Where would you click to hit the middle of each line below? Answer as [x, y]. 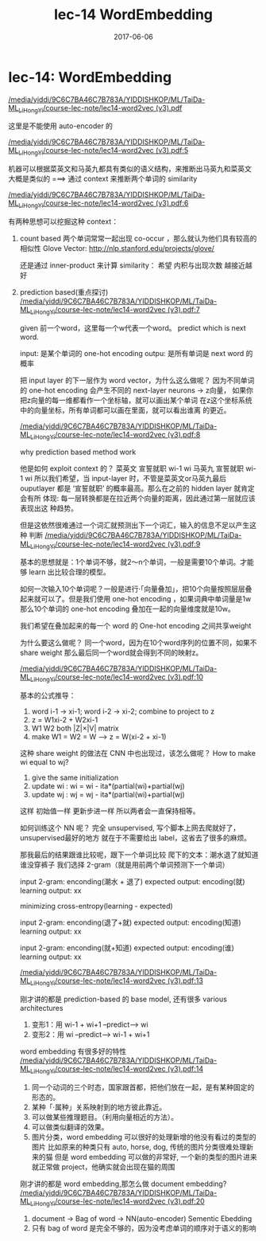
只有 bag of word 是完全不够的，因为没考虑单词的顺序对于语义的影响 [144, 1227]
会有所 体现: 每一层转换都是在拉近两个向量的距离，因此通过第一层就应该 [137, 498]
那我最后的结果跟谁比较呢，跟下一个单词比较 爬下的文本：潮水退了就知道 [139, 855]
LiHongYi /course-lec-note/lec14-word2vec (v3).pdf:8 [116, 435]
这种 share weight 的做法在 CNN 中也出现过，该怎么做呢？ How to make [138, 754]
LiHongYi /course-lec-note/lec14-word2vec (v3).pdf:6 [104, 204]
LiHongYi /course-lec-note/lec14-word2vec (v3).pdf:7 [115, 311]
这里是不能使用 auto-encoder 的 [61, 126]
